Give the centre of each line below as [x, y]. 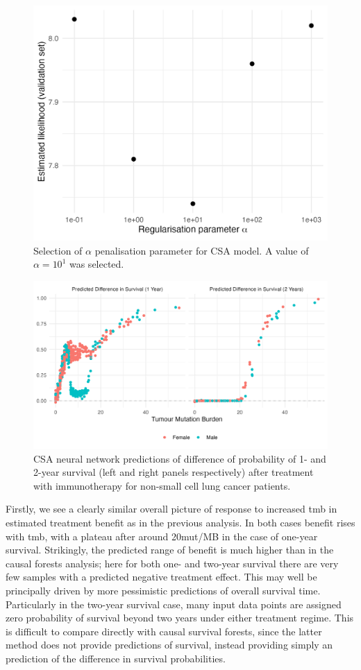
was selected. [96, 264]
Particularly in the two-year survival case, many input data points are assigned [174, 604]
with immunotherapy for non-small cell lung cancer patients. [162, 485]
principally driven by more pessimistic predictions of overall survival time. [163, 591]
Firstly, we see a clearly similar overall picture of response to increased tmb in [171, 509]
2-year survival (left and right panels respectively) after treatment [174, 472]
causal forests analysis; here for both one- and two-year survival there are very [172, 563]
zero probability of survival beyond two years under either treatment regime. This [180, 618]
